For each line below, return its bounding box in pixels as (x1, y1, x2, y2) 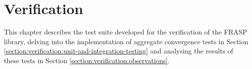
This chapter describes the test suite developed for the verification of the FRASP (4, 27, 247, 37)
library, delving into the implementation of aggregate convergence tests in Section (4, 36, 249, 46)
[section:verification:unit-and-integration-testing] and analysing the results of (4, 46, 233, 56)
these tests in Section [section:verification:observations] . (4, 55, 170, 65)
